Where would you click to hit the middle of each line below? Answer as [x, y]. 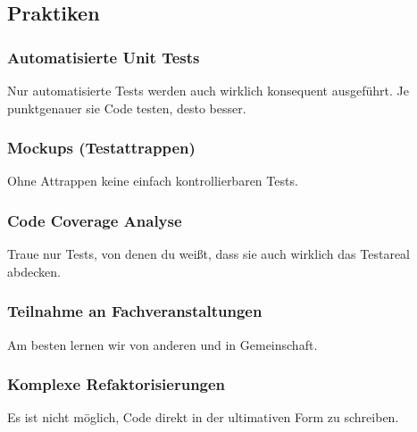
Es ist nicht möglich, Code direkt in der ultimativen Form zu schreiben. [203, 417]
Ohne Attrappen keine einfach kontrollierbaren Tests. [153, 181]
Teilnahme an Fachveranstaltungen [135, 311]
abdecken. [34, 271]
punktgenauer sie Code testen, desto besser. [127, 108]
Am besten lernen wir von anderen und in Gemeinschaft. [163, 344]
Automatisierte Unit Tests [104, 57]
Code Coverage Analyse [95, 220]
